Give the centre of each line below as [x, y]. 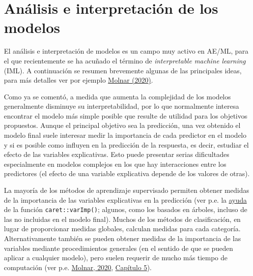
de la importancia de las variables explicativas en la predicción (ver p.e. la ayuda [126, 199]
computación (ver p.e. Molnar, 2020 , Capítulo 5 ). [78, 267]
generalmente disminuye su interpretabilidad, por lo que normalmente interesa [122, 106]
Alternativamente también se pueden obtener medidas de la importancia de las [123, 238]
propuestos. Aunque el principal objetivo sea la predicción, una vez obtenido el [122, 125]
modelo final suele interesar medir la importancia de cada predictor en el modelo [125, 135]
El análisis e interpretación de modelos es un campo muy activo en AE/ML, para [126, 51]
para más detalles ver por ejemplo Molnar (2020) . [79, 80]
